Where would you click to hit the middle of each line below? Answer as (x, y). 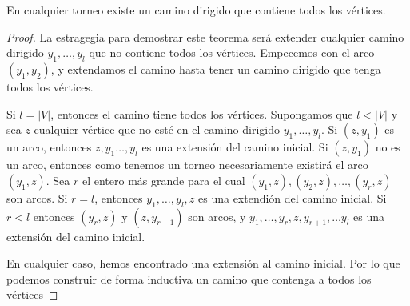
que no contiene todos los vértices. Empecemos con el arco (232, 52)
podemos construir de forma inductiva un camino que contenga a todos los (189, 278)
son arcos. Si (37, 197)
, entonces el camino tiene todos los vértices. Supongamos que (202, 113)
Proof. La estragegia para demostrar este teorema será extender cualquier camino (205, 36)
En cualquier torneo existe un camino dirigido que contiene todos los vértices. (196, 10)
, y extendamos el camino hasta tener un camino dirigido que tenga (216, 68)
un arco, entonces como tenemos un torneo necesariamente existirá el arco (187, 165)
